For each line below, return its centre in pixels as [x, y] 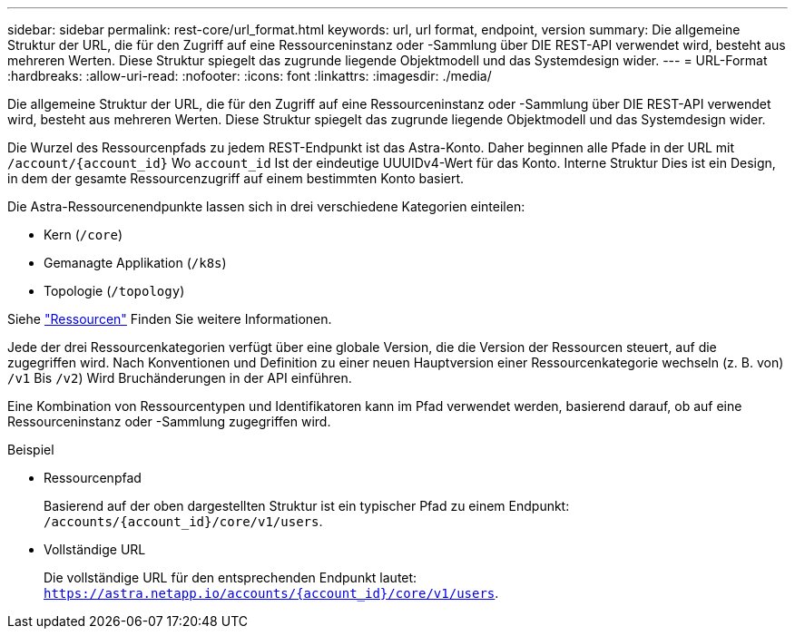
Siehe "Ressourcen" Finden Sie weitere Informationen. [170, 319]
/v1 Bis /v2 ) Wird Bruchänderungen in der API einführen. [180, 378]
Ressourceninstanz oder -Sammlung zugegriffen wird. [169, 421]
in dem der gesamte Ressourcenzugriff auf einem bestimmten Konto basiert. [236, 178]
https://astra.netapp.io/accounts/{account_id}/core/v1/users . [271, 593]
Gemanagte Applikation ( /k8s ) [135, 263]
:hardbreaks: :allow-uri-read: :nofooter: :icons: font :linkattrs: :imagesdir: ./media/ [250, 76]
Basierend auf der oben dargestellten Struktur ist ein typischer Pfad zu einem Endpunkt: [307, 506]
